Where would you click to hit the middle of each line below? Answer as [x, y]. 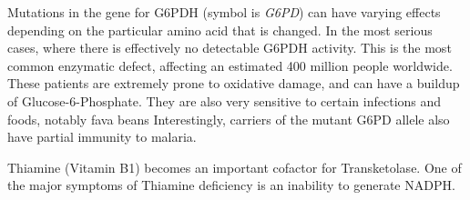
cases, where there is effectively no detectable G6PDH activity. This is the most [230, 48]
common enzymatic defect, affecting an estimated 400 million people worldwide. [230, 65]
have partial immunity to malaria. [102, 137]
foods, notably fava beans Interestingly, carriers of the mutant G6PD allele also [229, 119]
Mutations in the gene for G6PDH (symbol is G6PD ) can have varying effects [224, 12]
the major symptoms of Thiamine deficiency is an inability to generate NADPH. [231, 185]
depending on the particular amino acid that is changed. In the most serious [220, 30]
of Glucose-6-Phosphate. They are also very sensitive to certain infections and [225, 100]
